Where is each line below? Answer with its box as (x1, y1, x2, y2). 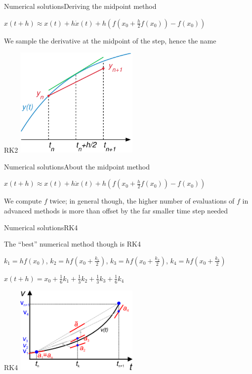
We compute (4, 196, 42, 206)
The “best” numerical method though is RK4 (4, 239, 141, 249)
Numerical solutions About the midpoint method (4, 161, 150, 171)
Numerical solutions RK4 (4, 222, 78, 232)
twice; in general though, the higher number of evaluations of (49, 196, 235, 206)
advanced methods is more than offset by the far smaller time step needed (4, 206, 228, 216)
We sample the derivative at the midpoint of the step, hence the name (4, 35, 216, 45)
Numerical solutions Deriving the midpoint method (4, 1, 157, 11)
